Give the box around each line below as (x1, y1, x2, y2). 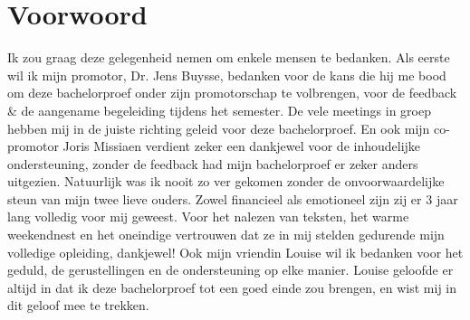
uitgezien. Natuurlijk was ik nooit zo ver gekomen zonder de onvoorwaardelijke (7, 172, 445, 191)
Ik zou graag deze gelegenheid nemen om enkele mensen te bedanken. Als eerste (7, 48, 450, 67)
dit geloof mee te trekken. (7, 296, 149, 315)
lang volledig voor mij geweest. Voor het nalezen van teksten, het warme (7, 207, 409, 226)
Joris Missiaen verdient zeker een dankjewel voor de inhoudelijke (62, 136, 421, 155)
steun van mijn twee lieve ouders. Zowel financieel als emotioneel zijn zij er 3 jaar (7, 189, 458, 208)
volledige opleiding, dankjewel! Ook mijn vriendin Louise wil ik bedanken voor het (7, 242, 464, 261)
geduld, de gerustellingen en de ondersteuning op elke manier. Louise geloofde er (7, 260, 454, 279)
